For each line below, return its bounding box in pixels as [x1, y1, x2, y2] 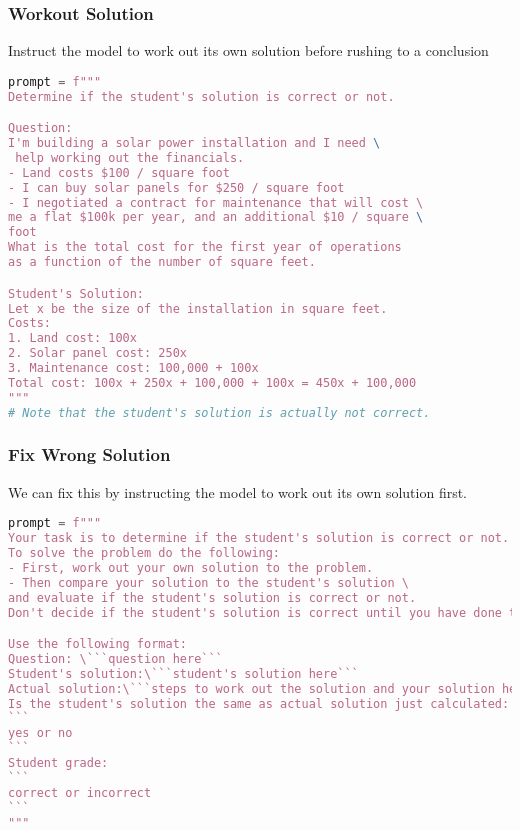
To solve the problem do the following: [8, 546, 281, 561]
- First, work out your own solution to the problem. [8, 560, 374, 575]
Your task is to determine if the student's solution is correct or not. [8, 531, 510, 546]
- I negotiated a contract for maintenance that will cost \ [8, 195, 424, 210]
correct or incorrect [8, 785, 152, 800]
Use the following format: [8, 637, 187, 652]
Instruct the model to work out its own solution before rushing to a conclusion [8, 40, 489, 61]
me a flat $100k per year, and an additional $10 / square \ [8, 210, 424, 225]
